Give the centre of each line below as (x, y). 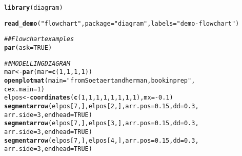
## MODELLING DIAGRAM (37, 63)
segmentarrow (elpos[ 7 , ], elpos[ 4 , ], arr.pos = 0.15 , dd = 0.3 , (102, 140)
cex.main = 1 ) (24, 89)
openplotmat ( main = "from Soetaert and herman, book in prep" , (100, 80)
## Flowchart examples (39, 39)
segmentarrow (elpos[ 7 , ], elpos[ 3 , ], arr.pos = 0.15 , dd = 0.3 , (102, 123)
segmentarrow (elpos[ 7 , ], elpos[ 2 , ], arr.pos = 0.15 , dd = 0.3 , (102, 106)
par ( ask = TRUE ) (28, 47)
